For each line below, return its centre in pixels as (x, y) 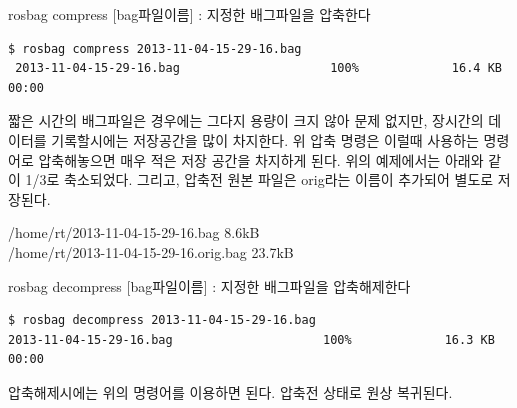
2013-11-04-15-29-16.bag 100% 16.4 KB (258, 68)
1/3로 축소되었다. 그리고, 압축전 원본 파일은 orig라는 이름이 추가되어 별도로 (259, 179)
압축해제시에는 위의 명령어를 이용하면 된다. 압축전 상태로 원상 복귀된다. (230, 391)
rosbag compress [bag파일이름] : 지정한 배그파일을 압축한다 (189, 14)
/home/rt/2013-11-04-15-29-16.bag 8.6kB (134, 232)
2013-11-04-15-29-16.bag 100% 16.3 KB (251, 339)
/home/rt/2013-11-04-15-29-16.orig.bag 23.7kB (151, 251)
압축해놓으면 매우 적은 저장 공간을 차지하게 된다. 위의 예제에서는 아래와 (261, 159)
